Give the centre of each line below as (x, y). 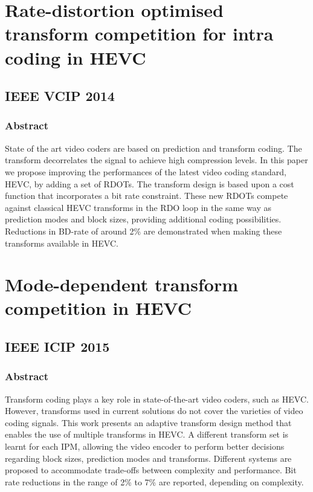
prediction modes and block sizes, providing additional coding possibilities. (143, 219)
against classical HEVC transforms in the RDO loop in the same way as (138, 207)
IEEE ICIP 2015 (57, 347)
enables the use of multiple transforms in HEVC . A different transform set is (147, 434)
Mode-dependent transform (121, 284)
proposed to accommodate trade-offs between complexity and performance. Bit (151, 470)
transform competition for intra (139, 34)
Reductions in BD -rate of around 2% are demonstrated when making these (144, 231)
